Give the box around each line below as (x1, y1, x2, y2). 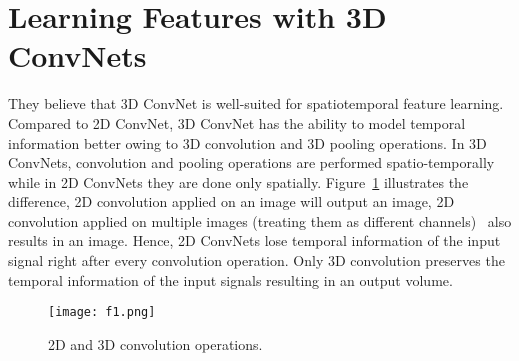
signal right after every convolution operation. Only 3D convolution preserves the (8, 250, 505, 271)
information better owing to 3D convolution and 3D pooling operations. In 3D (8, 132, 487, 153)
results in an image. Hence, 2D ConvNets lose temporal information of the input (8, 230, 501, 251)
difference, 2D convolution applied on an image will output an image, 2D (8, 191, 455, 212)
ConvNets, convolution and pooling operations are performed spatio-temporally (8, 152, 495, 173)
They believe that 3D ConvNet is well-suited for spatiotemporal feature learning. (8, 93, 504, 114)
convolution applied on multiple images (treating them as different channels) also (8, 210, 512, 231)
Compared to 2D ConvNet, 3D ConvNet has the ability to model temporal (8, 112, 466, 133)
